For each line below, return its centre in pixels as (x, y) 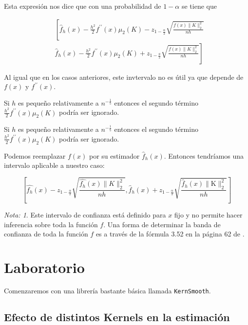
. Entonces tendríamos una (204, 155)
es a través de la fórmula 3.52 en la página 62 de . (170, 234)
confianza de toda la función (46, 234)
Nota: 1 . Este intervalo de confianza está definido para (85, 215)
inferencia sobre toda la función (51, 224)
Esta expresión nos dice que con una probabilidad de (83, 6)
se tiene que (199, 6)
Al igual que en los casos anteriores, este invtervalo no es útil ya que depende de (124, 77)
